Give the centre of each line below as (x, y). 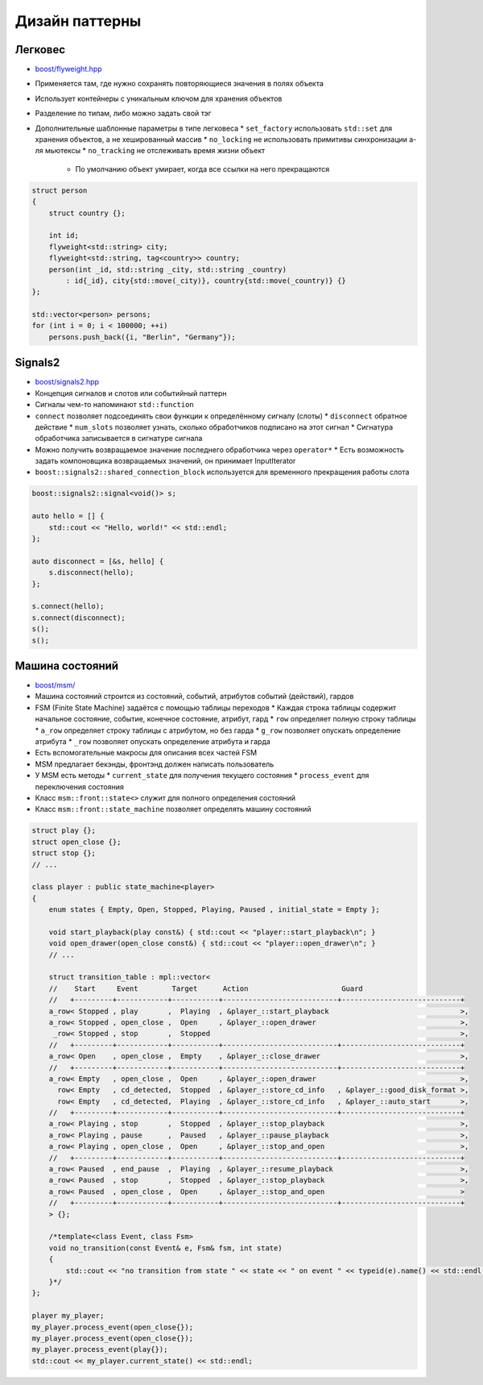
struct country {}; (87, 213)
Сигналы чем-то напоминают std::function (115, 405)
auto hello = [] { (68, 516)
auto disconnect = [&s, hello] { (98, 561)
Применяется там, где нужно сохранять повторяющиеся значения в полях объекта (179, 84)
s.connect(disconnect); (79, 618)
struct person (60, 190)
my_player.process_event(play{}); (100, 1350)
